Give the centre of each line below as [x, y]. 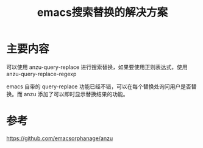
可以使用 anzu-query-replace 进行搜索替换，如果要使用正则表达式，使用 [97, 67]
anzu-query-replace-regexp [41, 74]
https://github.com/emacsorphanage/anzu [60, 138]
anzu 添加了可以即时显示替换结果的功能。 [76, 94]
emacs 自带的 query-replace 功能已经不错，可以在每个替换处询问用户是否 [99, 86]
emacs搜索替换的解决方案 [102, 12]
